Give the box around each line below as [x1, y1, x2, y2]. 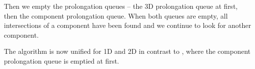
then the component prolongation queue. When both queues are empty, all [4, 10, 228, 21]
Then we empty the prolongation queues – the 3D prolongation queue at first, [4, 1, 238, 11]
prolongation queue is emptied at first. [4, 55, 119, 66]
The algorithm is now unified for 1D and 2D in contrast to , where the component [4, 46, 251, 56]
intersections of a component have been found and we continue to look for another [4, 20, 251, 30]
